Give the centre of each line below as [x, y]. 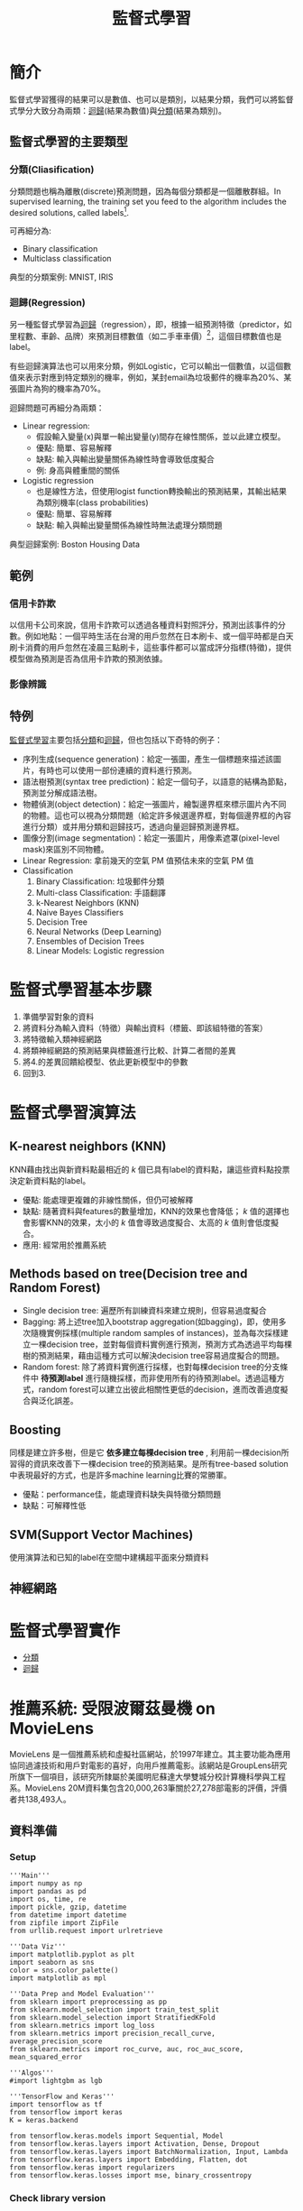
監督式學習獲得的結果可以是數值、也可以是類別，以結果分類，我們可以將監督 [151, 99]
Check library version [58, 2197]
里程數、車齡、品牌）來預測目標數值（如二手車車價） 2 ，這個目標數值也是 [146, 335]
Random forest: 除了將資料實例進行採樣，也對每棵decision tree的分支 [151, 1367]
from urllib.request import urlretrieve [87, 1930]
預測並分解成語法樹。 [62, 792]
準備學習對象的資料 [58, 1017]
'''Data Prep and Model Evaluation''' [82, 1994]
